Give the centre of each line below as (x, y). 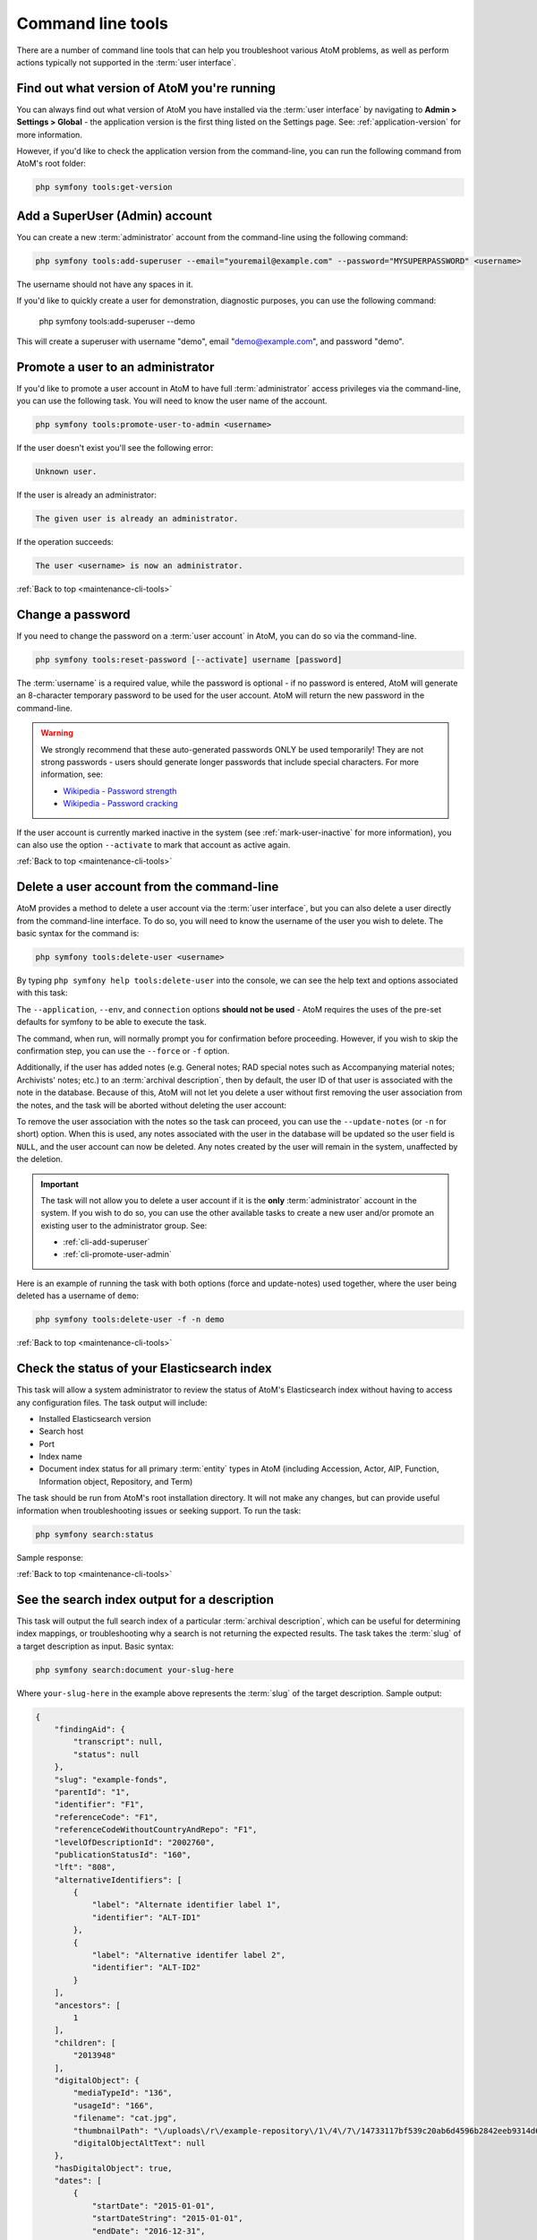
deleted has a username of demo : (77, 1296)
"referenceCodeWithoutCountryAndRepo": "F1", (156, 1830)
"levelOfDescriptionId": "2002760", (134, 1842)
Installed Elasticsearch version (95, 1418)
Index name (60, 1457)
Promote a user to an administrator (115, 367)
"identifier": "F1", (99, 1805)
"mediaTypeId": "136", (123, 2093)
